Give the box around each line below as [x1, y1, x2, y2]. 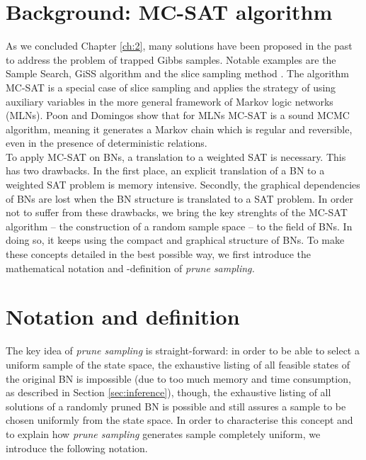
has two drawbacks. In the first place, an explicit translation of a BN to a [6, 163, 325, 178]
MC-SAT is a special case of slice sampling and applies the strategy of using [6, 79, 336, 94]
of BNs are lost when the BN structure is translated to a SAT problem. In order [6, 191, 354, 206]
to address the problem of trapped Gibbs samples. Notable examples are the [6, 52, 336, 67]
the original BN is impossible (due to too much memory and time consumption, [6, 371, 351, 386]
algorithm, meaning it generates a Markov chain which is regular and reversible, [6, 121, 353, 136]
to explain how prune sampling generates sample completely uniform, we [6, 426, 321, 441]
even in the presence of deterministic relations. [6, 135, 207, 150]
